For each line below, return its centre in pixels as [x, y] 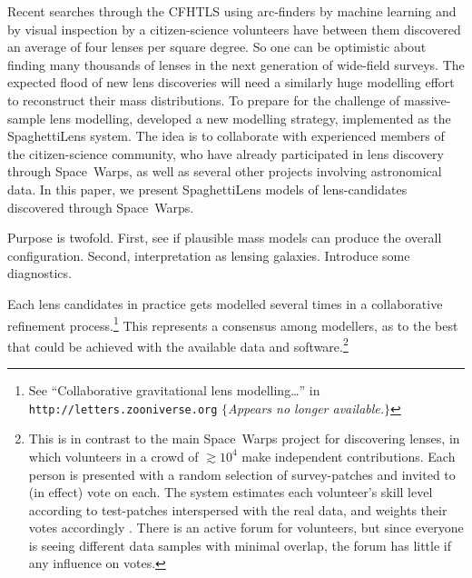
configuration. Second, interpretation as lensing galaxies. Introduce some [209, 255]
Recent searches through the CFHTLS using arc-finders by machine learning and [232, 11]
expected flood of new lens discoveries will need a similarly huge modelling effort [231, 82]
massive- [427, 100]
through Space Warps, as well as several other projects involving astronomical [225, 171]
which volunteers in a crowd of [113, 456]
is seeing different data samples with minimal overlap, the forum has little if [240, 545]
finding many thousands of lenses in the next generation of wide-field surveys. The [236, 64]
